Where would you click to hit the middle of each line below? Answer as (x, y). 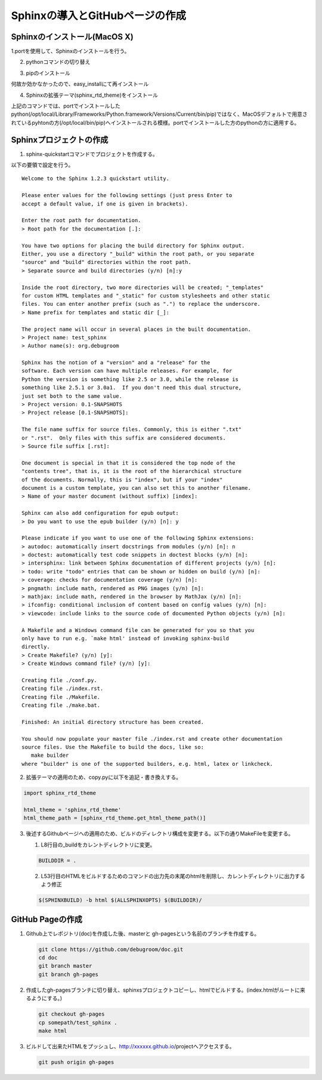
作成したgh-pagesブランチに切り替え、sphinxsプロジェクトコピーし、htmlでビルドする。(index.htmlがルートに (163, 990)
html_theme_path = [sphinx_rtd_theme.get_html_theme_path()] (115, 818)
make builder (50, 755)
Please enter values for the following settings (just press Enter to (127, 195)
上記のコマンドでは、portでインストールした (66, 106)
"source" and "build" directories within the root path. (107, 262)
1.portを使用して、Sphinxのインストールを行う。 (70, 51)
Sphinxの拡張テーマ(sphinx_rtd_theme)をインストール (92, 95)
